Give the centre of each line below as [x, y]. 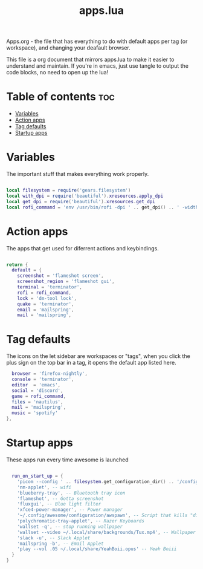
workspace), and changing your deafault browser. [69, 48]
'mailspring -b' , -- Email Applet [60, 544]
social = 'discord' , [37, 391]
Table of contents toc [60, 97]
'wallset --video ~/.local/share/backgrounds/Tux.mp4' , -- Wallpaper [107, 532]
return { [17, 265]
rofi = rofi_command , [44, 293]
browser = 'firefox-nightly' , [50, 374]
